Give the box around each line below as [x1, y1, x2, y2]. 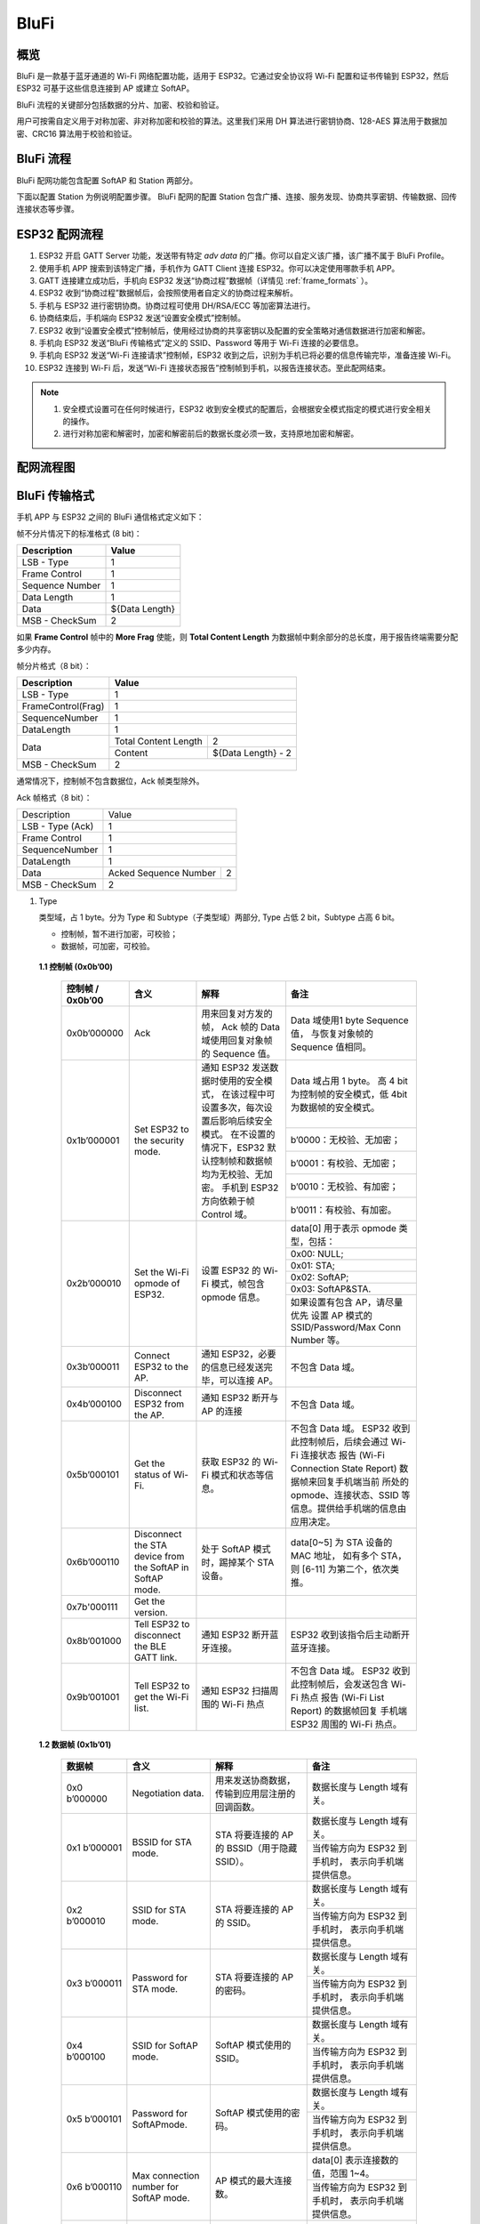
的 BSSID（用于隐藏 [214, 1841, 298, 1854]
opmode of [133, 1277, 180, 1290]
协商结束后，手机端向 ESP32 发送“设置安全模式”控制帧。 [38, 312, 246, 324]
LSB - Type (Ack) [21, 819, 94, 832]
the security [133, 1134, 185, 1147]
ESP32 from [133, 1398, 185, 1410]
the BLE [133, 1640, 167, 1652]
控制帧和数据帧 [210, 1155, 273, 1167]
